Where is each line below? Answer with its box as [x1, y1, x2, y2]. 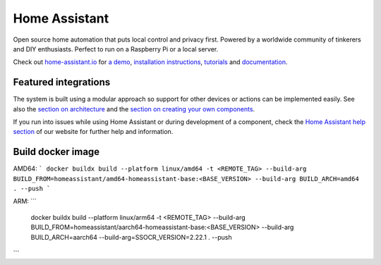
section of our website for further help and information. [13, 128, 174, 136]
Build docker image [13, 146, 100, 158]
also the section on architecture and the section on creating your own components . [13, 104, 255, 113]
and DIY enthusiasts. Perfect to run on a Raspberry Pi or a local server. [13, 44, 219, 53]
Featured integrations [13, 76, 111, 88]
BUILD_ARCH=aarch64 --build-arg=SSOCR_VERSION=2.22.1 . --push [30, 233, 232, 241]
